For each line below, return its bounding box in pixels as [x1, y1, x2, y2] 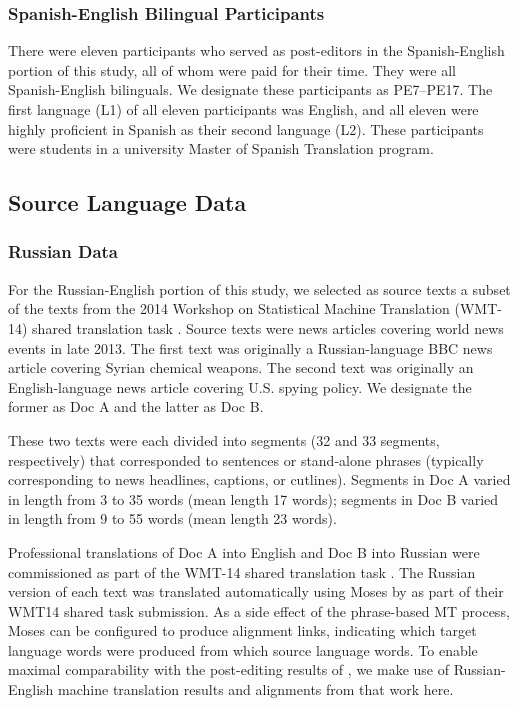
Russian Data [8, 239, 119, 264]
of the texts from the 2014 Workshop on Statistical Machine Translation [8, 298, 450, 319]
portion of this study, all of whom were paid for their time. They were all [8, 59, 456, 80]
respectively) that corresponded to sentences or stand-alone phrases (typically [8, 449, 484, 470]
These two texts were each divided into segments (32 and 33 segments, [8, 429, 440, 450]
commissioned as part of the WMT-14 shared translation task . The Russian [8, 561, 476, 582]
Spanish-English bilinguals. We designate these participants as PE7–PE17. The [8, 79, 493, 100]
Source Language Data [8, 187, 247, 218]
